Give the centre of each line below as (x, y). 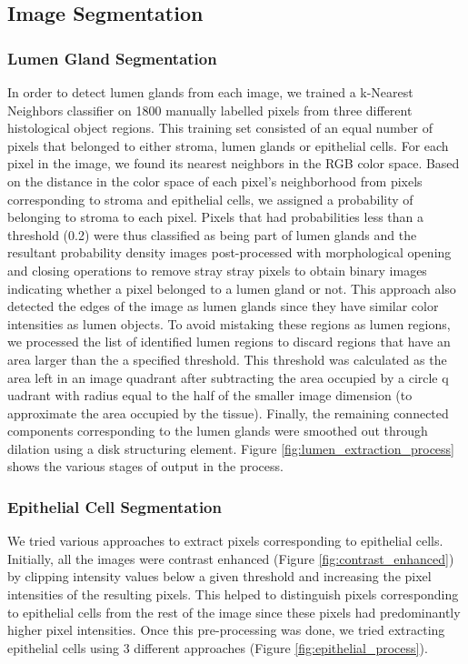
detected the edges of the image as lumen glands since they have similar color (223, 306)
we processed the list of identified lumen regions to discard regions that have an (229, 342)
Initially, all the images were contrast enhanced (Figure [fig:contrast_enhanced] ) (231, 558)
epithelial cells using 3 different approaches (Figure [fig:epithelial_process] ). (218, 647)
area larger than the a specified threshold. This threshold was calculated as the (227, 359)
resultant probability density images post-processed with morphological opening (229, 252)
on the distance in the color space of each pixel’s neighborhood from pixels (215, 181)
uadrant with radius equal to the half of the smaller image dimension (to (210, 395)
